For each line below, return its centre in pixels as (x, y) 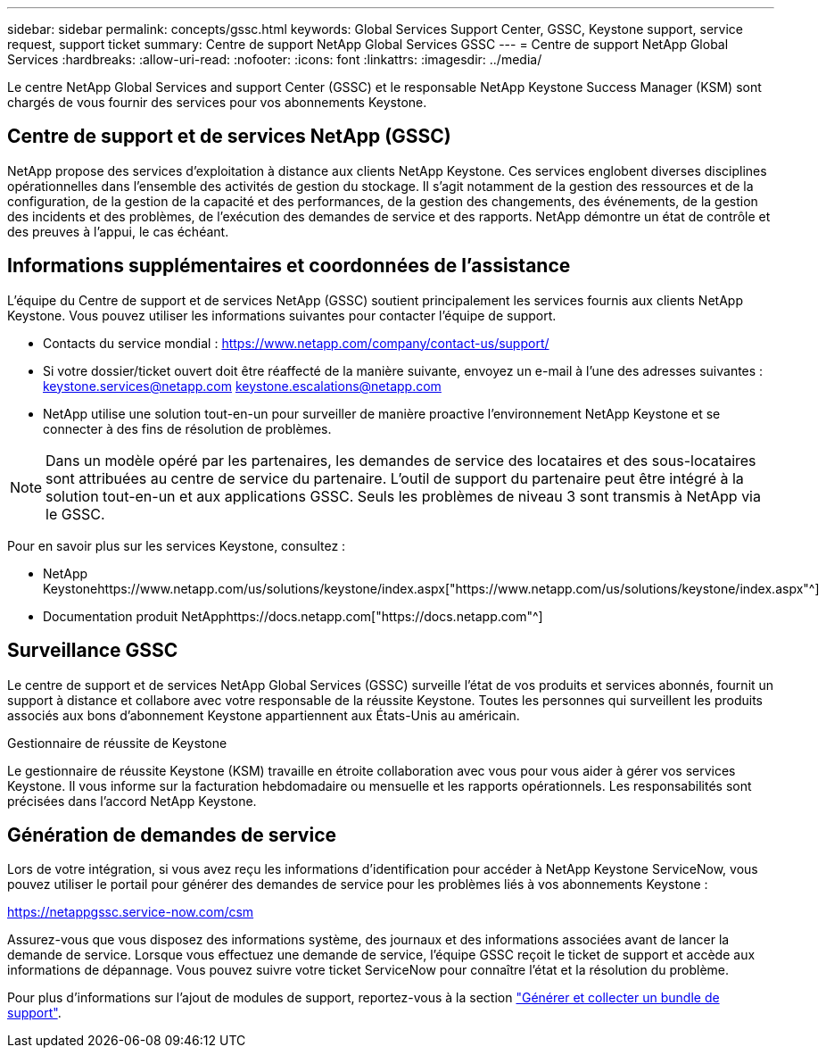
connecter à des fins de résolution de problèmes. (187, 428)
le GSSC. (75, 514)
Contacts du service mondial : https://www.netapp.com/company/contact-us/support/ (296, 343)
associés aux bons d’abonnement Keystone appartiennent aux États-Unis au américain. (264, 715)
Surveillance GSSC (93, 651)
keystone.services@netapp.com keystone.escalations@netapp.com (242, 386)
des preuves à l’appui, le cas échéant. (118, 231)
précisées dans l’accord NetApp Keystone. (132, 801)
